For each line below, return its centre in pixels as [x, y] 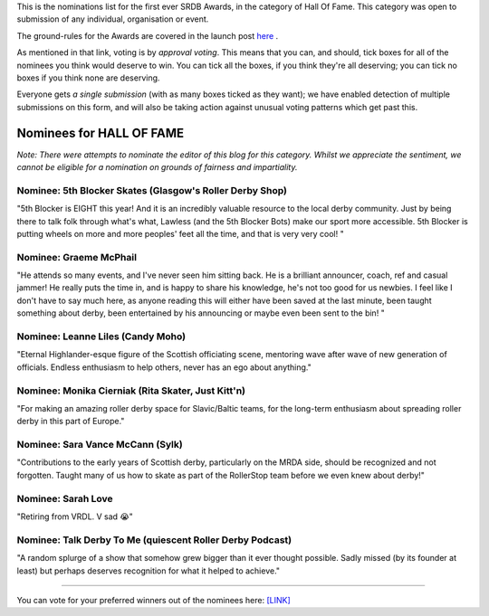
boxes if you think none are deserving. [88, 78]
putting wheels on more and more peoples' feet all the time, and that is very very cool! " [180, 233]
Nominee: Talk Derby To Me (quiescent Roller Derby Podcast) [154, 540]
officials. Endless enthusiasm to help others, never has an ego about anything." [164, 367]
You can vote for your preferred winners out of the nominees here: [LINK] [154, 600]
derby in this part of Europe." [71, 422]
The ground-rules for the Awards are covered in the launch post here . [148, 35]
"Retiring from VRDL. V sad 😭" [75, 516]
